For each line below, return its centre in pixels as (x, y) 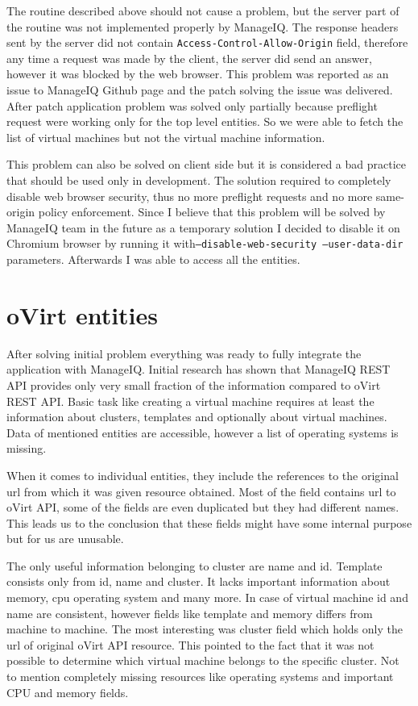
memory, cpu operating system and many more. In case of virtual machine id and (207, 597)
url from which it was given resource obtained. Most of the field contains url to (201, 491)
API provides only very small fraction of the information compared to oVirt (194, 384)
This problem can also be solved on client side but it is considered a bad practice (206, 164)
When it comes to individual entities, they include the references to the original (203, 475)
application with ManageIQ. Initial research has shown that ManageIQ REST (199, 369)
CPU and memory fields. (68, 692)
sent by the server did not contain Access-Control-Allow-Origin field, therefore (207, 42)
